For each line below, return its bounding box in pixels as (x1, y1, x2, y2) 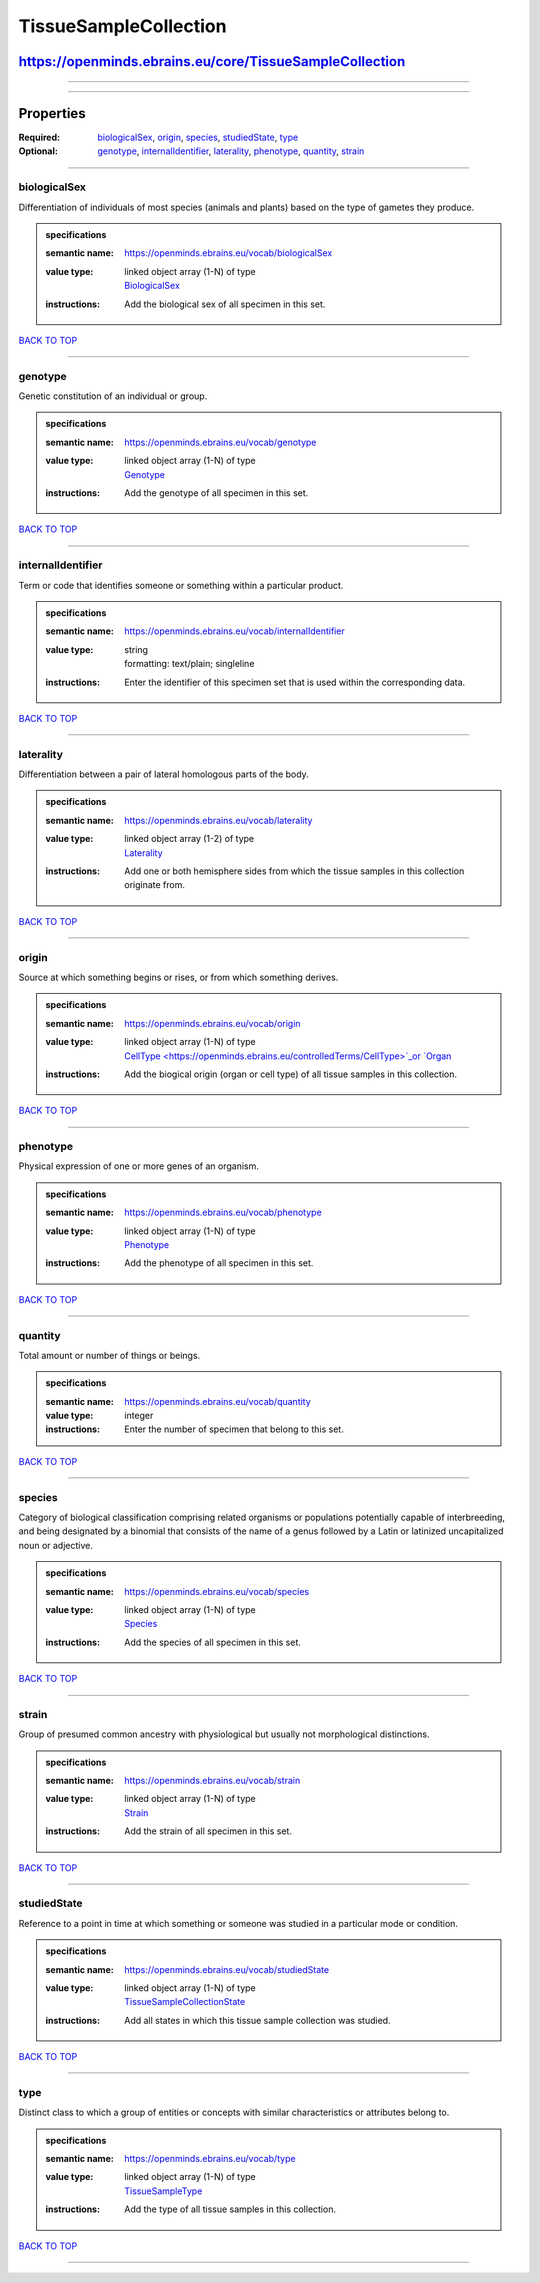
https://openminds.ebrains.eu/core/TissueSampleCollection (18, 53, 406, 70)
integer (124, 1410, 154, 1422)
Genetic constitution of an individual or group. (18, 390, 208, 402)
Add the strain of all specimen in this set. (124, 1825, 292, 1837)
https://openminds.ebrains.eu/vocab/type (124, 2153, 296, 2165)
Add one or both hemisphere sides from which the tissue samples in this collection (124, 865, 465, 877)
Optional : (18, 145, 59, 157)
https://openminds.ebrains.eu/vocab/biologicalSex (124, 247, 333, 259)
